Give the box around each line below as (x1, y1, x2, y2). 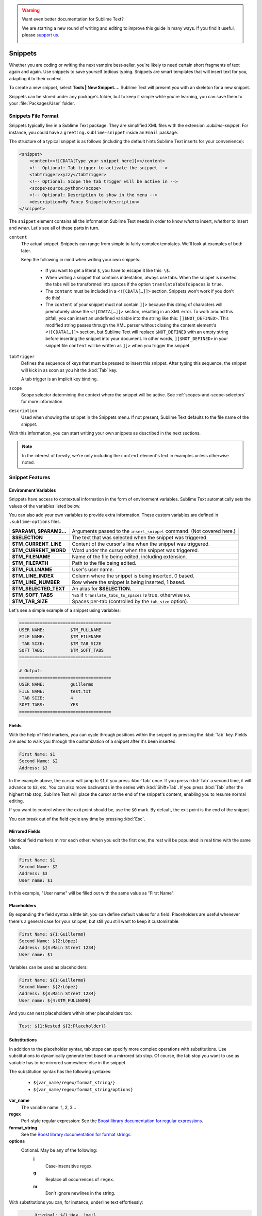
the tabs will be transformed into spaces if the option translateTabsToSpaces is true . (45, 281, 223, 287)
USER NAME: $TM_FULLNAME (19, 627, 101, 633)
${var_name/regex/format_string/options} (33, 1087, 133, 1092)
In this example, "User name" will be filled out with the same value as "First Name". (9, 890, 175, 896)
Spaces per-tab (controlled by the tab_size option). (72, 598, 189, 605)
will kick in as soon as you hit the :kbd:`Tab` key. (21, 367, 117, 373)
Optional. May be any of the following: (21, 1147, 97, 1153)
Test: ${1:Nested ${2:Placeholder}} (19, 1023, 107, 1029)
